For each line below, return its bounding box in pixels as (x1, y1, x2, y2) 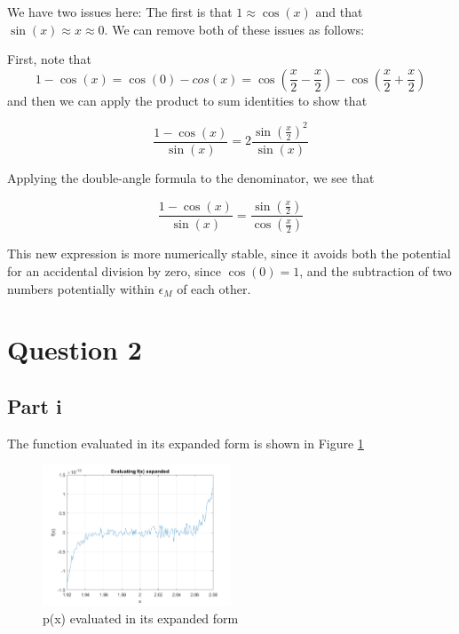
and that (315, 3, 363, 20)
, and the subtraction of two (299, 261, 452, 280)
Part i (7, 392, 62, 419)
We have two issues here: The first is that (7, 3, 233, 20)
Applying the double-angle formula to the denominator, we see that (7, 168, 375, 186)
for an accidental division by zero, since (7, 261, 221, 280)
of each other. (177, 279, 251, 297)
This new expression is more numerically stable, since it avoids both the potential (7, 244, 451, 263)
